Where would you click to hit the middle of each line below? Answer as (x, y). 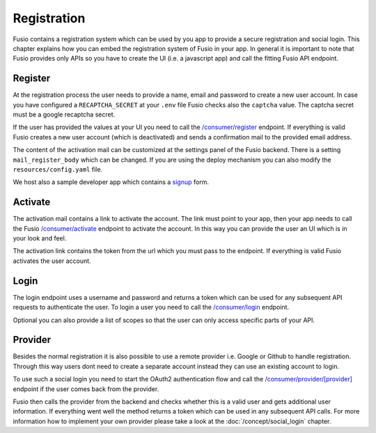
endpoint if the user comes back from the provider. (86, 389)
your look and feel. (40, 238)
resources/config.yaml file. (58, 169)
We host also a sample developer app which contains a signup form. (111, 182)
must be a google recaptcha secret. (64, 114)
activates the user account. (52, 261)
